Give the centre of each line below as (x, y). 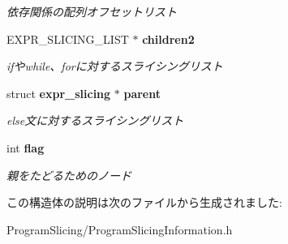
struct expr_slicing (59, 93)
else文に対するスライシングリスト (95, 120)
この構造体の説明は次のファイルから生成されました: (144, 202)
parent (142, 93)
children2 (168, 39)
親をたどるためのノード (69, 175)
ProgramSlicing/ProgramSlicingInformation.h (120, 229)
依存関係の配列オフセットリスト (92, 11)
